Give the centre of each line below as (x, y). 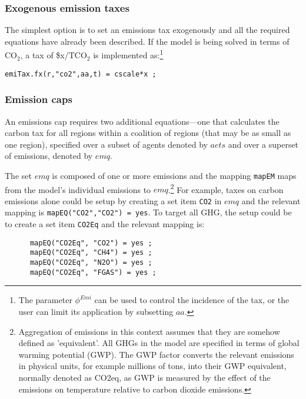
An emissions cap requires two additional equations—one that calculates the (142, 121)
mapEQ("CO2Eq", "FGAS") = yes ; (93, 272)
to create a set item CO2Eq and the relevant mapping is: (105, 224)
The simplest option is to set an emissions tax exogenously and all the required (147, 30)
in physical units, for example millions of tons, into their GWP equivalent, (152, 366)
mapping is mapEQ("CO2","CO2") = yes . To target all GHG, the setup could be (148, 212)
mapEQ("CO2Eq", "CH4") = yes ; (91, 253)
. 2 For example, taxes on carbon (226, 188)
